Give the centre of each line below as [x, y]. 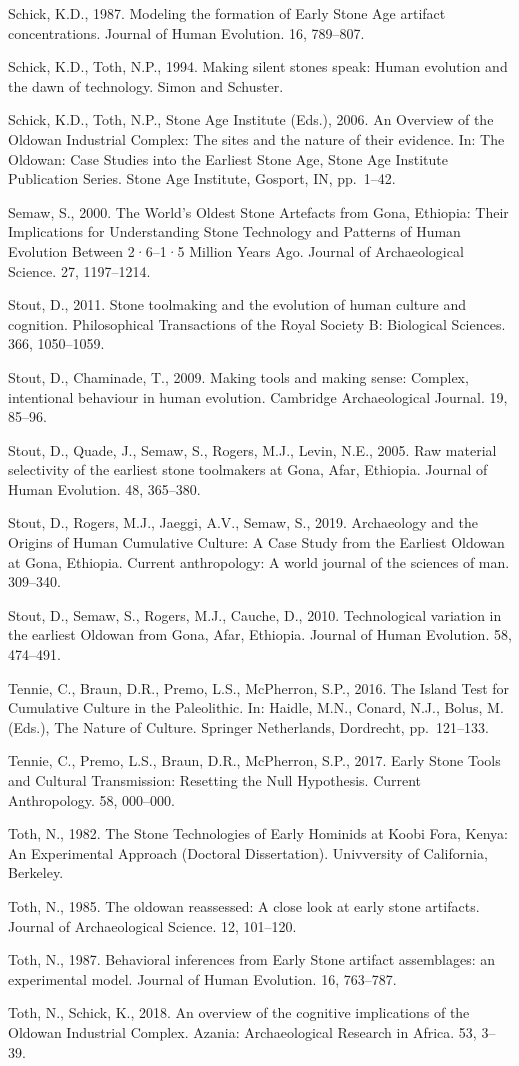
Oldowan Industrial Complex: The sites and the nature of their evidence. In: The [256, 138]
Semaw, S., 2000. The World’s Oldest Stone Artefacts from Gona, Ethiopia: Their [258, 211]
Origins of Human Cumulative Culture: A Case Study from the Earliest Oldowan [256, 542]
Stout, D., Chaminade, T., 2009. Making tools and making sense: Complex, [238, 376]
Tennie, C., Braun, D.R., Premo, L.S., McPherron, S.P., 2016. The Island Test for [259, 687]
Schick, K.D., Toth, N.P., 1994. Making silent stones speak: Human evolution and [258, 66]
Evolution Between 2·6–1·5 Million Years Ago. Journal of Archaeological [236, 250]
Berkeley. [36, 872]
